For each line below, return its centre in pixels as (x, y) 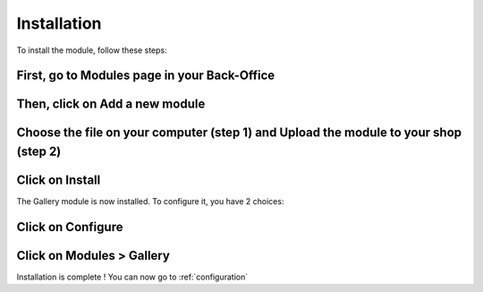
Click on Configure (70, 227)
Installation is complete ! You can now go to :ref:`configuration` (132, 277)
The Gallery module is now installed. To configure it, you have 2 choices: (150, 202)
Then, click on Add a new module (111, 104)
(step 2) (39, 151)
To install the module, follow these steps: (92, 50)
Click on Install (59, 180)
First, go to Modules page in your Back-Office (146, 76)
